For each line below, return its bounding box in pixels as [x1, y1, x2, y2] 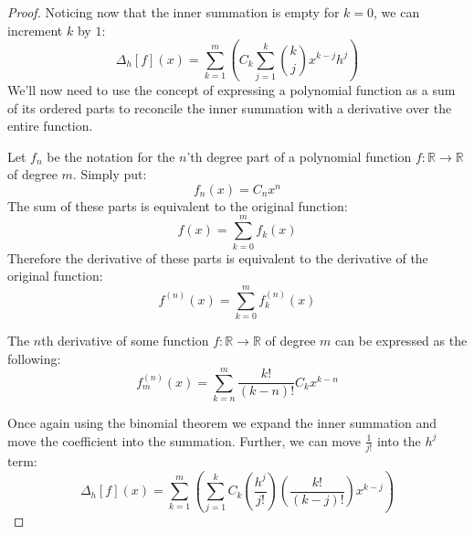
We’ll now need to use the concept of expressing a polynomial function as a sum [7, 80, 456, 99]
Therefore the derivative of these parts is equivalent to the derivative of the [7, 248, 428, 267]
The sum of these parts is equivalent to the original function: [7, 196, 348, 215]
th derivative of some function [41, 330, 209, 349]
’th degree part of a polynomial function [186, 146, 412, 166]
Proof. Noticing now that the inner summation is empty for [7, 3, 340, 21]
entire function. [7, 116, 93, 135]
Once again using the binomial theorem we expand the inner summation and [7, 413, 437, 433]
